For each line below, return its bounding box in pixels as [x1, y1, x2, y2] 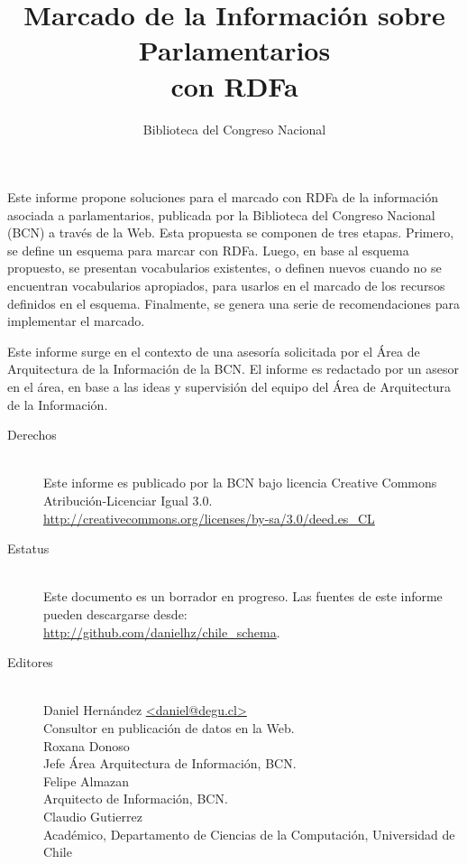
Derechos [7, 425, 57, 444]
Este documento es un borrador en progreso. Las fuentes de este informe [43, 587, 443, 606]
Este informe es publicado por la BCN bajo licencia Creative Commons [43, 473, 437, 492]
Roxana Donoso [43, 736, 130, 755]
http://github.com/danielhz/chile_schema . [43, 622, 280, 641]
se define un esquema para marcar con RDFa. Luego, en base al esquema [7, 240, 409, 259]
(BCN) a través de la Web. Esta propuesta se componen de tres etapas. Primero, [7, 223, 454, 242]
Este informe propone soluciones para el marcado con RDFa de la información [7, 188, 438, 207]
